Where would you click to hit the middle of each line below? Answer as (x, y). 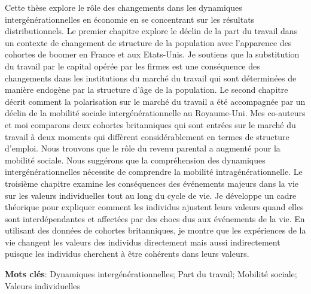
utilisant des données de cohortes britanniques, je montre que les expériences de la (155, 230)
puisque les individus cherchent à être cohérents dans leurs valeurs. (127, 254)
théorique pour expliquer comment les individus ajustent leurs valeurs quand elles (154, 207)
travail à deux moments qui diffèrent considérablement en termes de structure (147, 136)
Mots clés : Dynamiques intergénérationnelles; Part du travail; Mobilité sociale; (151, 274)
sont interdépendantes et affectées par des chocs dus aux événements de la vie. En (155, 218)
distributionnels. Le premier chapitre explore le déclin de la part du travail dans (151, 31)
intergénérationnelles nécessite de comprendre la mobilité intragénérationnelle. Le (154, 172)
